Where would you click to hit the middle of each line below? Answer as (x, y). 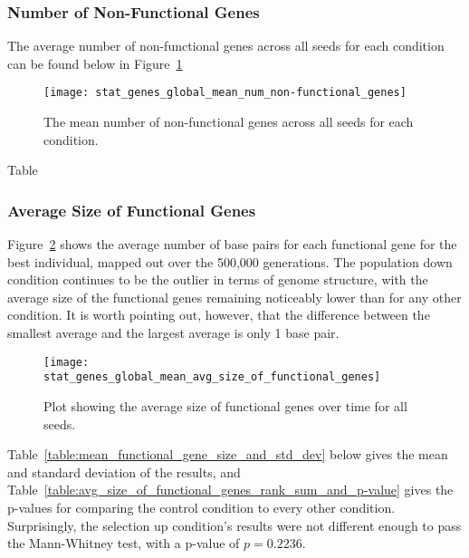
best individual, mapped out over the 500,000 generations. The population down (230, 261)
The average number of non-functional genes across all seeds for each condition (226, 46)
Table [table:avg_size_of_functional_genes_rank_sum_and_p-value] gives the (230, 490)
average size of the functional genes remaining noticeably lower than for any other (234, 297)
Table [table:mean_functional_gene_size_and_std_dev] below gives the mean (228, 454)
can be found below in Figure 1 (95, 63)
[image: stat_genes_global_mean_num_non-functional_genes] (225, 93)
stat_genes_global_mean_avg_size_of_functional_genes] (212, 377)
